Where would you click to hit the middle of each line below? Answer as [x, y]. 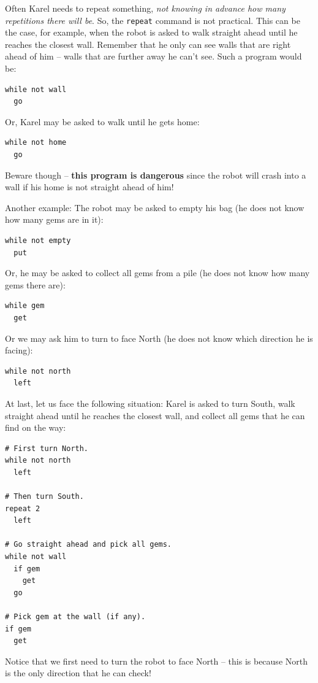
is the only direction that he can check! [78, 673]
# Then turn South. [44, 497]
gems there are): [35, 284]
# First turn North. [47, 448]
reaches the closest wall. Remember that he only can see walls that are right [148, 44]
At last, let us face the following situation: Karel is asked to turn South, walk [150, 403]
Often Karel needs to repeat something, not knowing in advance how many [145, 8]
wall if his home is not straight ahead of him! [89, 187]
